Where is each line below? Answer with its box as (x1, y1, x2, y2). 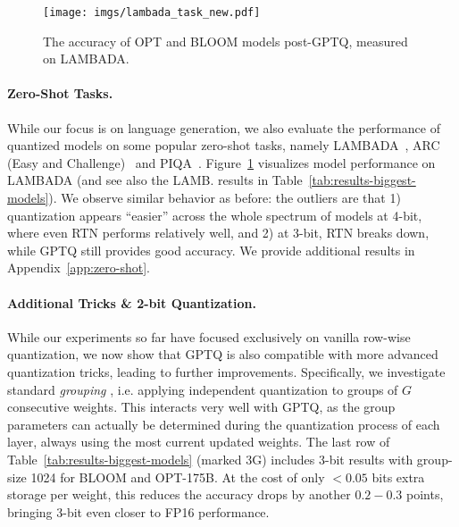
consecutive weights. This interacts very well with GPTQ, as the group (7, 397, 396, 416)
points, (406, 485, 444, 504)
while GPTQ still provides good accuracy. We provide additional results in (7, 240, 415, 259)
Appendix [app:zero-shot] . (7, 258, 151, 277)
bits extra (371, 467, 425, 486)
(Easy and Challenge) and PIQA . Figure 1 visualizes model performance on (7, 153, 436, 171)
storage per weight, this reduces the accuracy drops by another (7, 485, 351, 504)
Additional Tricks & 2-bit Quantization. (7, 293, 256, 312)
